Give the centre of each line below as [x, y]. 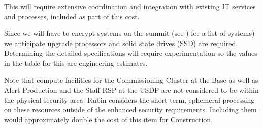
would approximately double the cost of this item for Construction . [109, 119]
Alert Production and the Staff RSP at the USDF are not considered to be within [131, 90]
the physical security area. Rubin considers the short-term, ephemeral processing [129, 99]
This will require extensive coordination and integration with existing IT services [130, 6]
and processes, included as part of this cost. [72, 16]
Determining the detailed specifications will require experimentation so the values [131, 53]
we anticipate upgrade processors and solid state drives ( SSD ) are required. [121, 43]
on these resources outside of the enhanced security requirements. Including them [130, 110]
